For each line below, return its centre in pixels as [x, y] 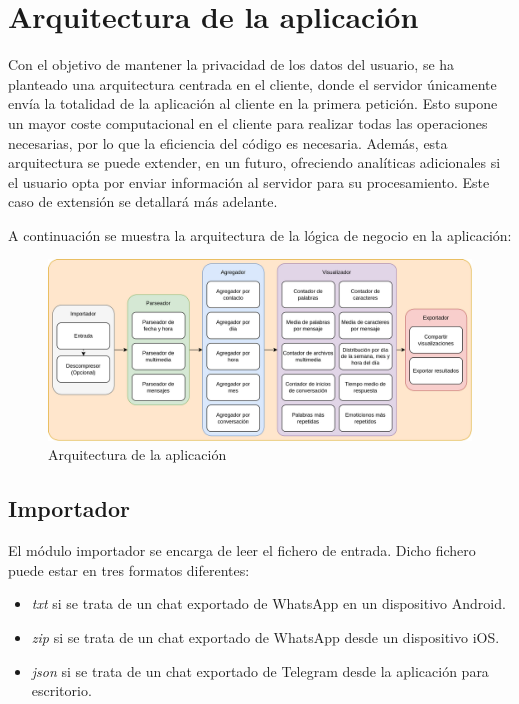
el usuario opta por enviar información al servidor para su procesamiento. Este [249, 181]
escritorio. [61, 690]
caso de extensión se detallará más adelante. [143, 201]
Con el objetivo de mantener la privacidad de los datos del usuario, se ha [231, 64]
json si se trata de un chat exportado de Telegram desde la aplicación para [260, 670]
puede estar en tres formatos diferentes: [129, 569]
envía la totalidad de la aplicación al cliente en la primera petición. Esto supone [253, 103]
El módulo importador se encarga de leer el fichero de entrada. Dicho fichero [242, 550]
